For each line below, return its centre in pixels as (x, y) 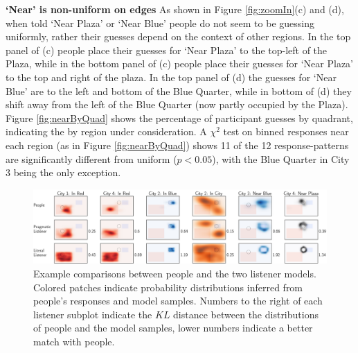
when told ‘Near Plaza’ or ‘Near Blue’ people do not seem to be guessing (160, 23)
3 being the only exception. (63, 172)
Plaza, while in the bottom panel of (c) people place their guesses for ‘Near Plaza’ (179, 63)
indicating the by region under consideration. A (106, 131)
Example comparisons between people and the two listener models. (175, 273)
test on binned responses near (286, 131)
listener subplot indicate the (93, 314)
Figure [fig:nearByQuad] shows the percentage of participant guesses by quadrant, (179, 118)
